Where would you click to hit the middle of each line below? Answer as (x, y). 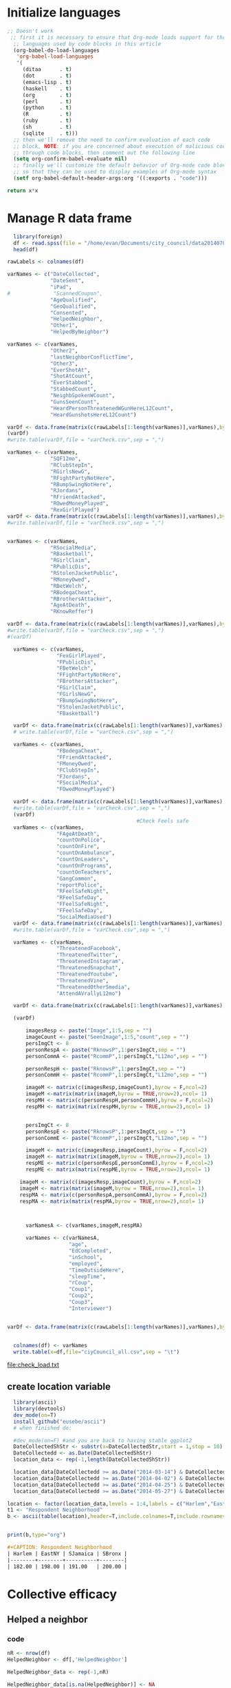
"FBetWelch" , (75, 668)
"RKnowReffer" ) (72, 612)
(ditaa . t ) (47, 70)
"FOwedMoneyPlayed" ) (86, 790)
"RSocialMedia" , (74, 548)
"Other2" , (64, 350)
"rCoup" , (81, 1283)
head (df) (26, 249)
